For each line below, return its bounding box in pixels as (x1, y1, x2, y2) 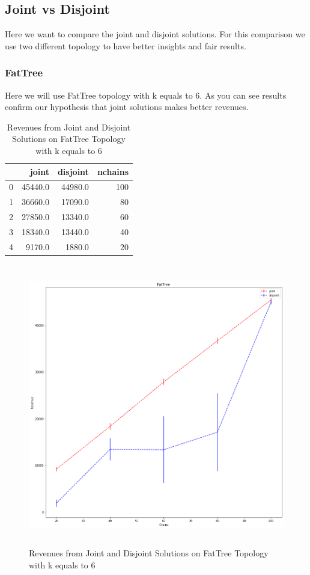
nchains (97, 165, 129, 177)
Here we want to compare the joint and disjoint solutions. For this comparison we (5, 28, 305, 40)
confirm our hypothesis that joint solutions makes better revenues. (5, 100, 249, 113)
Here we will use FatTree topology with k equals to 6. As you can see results (5, 88, 287, 101)
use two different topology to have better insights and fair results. (5, 39, 246, 52)
